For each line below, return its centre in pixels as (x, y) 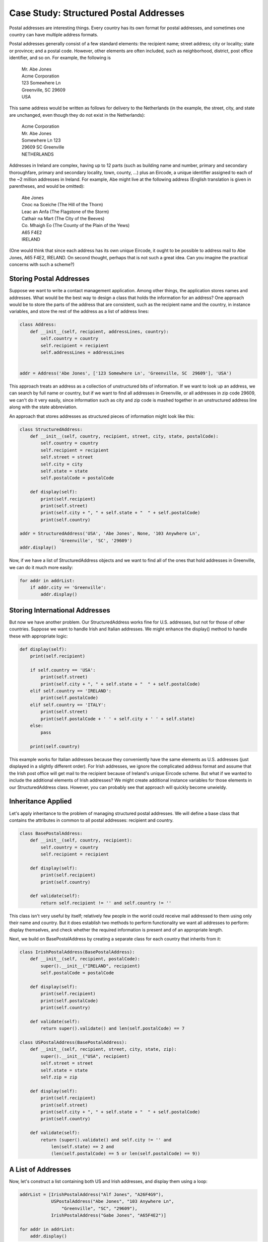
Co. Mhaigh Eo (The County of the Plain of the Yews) (76, 226)
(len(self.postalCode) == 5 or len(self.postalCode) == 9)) (126, 1154)
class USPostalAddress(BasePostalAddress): (73, 1043)
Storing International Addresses (60, 610)
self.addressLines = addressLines (82, 352)
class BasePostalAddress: (51, 833)
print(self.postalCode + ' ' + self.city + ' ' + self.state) (118, 719)
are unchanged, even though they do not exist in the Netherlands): (77, 115)
